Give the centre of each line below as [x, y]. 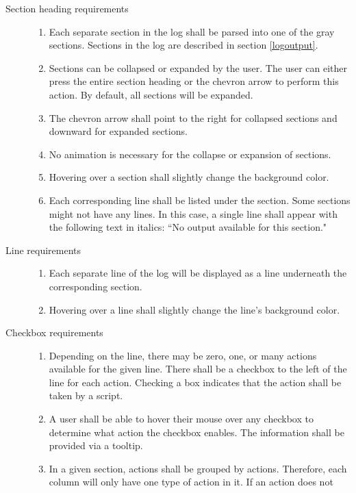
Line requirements [43, 250]
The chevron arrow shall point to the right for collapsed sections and [193, 117]
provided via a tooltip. [96, 445]
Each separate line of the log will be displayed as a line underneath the [198, 273]
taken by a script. [86, 395]
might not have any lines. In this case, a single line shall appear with [193, 213]
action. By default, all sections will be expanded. [151, 94]
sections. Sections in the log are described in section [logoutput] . [183, 45]
